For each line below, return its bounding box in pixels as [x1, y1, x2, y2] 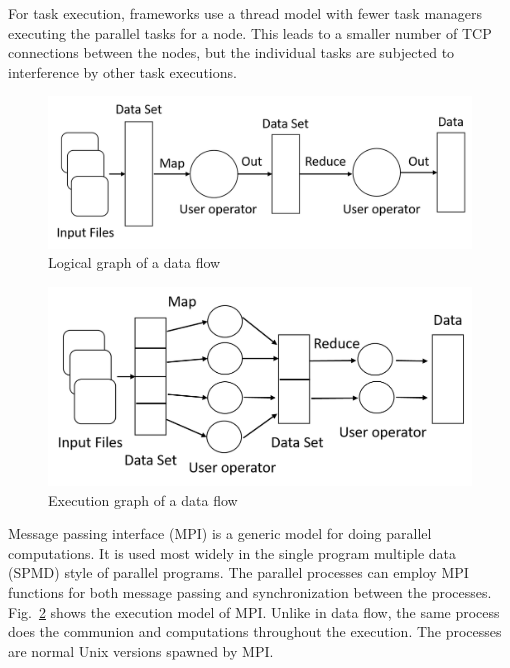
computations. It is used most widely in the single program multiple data [8, 542, 457, 563]
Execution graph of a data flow [48, 489, 238, 510]
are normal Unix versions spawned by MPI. [8, 640, 274, 661]
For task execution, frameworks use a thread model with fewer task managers [8, 3, 483, 23]
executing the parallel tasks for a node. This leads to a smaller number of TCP [8, 22, 492, 43]
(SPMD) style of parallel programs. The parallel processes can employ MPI [8, 562, 469, 583]
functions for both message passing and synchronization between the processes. [8, 582, 492, 603]
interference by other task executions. [8, 61, 237, 82]
